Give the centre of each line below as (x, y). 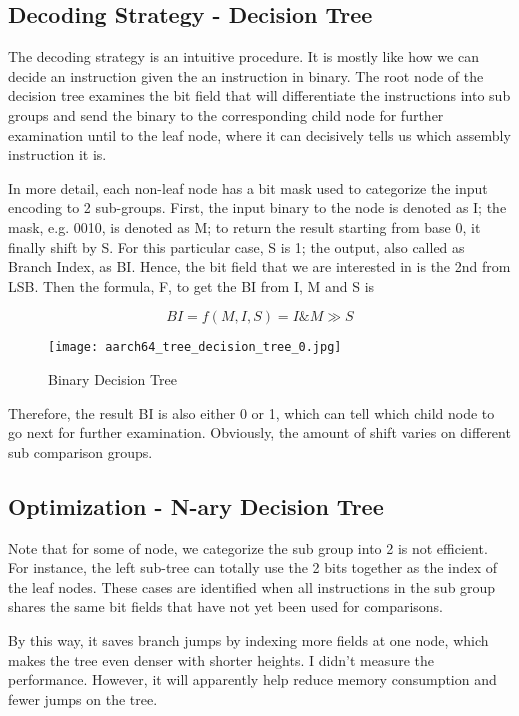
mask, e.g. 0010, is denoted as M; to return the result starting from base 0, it (244, 226)
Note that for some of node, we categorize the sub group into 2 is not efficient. (248, 547)
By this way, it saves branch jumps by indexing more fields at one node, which (248, 639)
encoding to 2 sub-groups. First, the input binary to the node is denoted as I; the (257, 207)
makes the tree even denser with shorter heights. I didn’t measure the (221, 659)
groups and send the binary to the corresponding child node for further (226, 114)
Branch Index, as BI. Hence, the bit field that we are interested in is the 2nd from (259, 266)
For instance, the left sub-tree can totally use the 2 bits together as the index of (253, 567)
